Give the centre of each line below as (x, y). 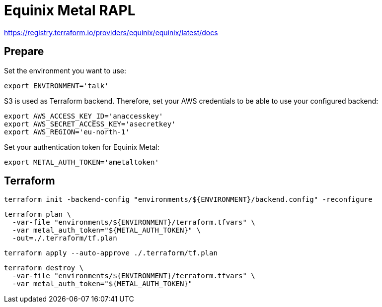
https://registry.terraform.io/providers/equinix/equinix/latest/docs (111, 32)
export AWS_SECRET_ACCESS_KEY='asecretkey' (90, 124)
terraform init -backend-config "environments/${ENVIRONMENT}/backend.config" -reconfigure (188, 200)
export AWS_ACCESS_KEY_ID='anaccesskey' (84, 116)
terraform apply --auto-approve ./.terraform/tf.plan (111, 253)
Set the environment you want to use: (65, 70)
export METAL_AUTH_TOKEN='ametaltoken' (81, 162)
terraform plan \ (38, 215)
